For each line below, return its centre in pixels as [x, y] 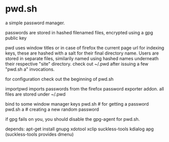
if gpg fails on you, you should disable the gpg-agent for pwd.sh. [73, 119]
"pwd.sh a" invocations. [30, 69]
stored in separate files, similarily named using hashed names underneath [82, 58]
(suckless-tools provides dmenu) [40, 134]
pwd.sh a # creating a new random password [52, 109]
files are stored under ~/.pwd [35, 94]
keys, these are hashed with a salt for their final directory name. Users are [82, 53]
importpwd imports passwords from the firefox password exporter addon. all [85, 88]
